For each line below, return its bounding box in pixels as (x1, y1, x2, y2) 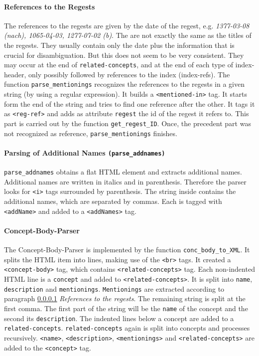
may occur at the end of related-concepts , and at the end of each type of (4, 59, 233, 70)
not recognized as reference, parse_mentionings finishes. (4, 128, 177, 138)
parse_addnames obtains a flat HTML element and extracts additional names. (4, 167, 242, 177)
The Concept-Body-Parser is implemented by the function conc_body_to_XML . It (4, 244, 250, 255)
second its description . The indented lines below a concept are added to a (4, 313, 234, 323)
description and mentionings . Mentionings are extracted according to (4, 283, 225, 294)
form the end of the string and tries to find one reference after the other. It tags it (4, 98, 255, 109)
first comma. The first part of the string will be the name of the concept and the (4, 303, 248, 313)
